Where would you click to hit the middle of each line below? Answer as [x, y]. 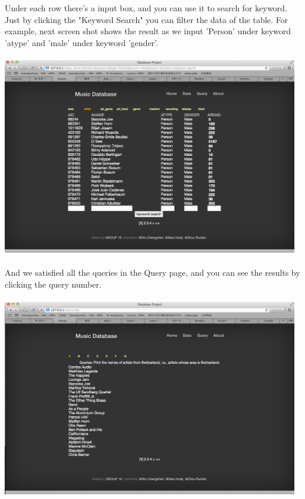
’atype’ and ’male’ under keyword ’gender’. [81, 42]
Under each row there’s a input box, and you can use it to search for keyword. [146, 8]
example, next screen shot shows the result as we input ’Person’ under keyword [148, 31]
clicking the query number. [53, 284]
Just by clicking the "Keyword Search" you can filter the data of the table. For [147, 19]
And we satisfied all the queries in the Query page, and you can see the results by [152, 272]
